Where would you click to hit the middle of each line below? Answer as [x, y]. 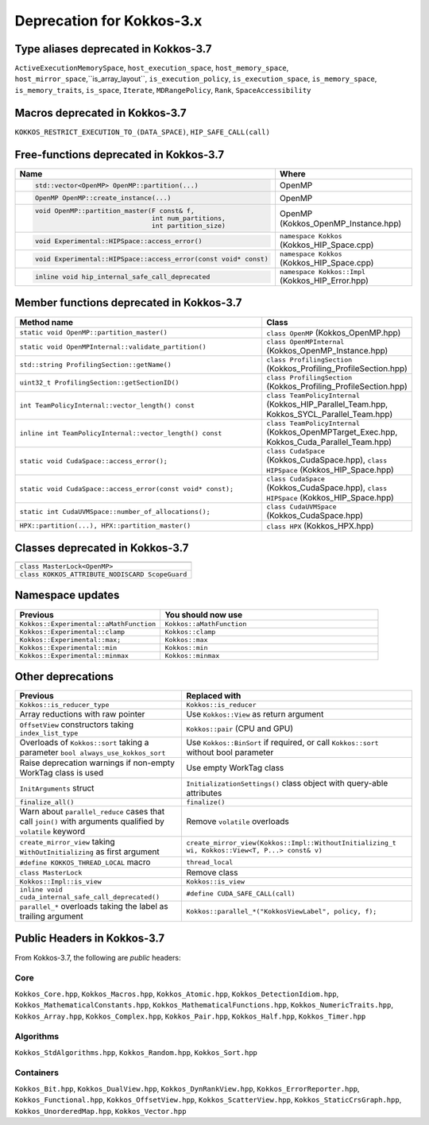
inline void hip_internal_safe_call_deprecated [122, 277]
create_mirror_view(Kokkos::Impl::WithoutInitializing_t [291, 843]
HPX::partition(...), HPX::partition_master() [105, 526]
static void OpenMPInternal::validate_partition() [113, 347]
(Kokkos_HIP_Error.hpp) [324, 280]
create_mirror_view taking [67, 842]
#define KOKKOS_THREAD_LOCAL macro [85, 862]
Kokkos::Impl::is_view [61, 882]
